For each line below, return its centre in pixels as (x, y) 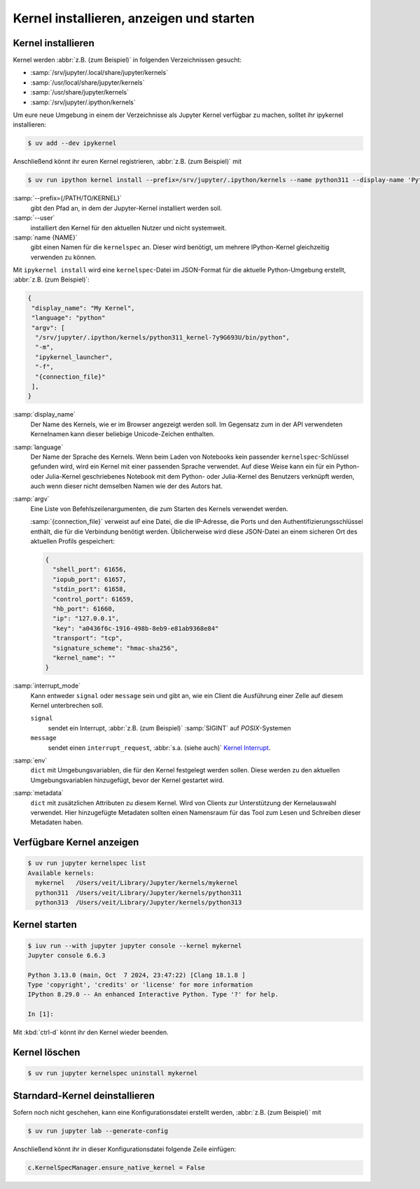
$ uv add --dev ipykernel (72, 143)
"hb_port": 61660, (84, 609)
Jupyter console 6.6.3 (66, 955)
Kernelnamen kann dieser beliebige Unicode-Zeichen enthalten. (122, 434)
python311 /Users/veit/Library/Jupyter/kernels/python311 (139, 892)
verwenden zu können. (64, 257)
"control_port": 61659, (93, 599)
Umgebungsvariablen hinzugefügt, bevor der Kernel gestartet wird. (127, 780)
